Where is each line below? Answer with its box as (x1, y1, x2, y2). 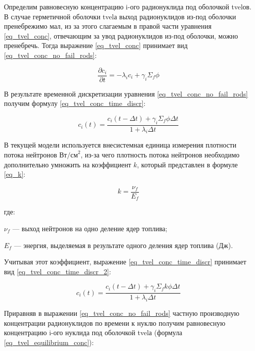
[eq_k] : (4, 169, 26, 179)
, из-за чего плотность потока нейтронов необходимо (81, 150, 240, 160)
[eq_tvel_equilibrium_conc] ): (4, 337, 94, 347)
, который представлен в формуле (137, 159, 238, 169)
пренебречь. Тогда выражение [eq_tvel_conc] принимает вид (4, 40, 188, 50)
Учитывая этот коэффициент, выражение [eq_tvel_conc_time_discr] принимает (4, 256, 247, 267)
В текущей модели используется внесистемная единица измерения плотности (4, 140, 237, 150)
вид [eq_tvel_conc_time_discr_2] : (4, 266, 111, 276)
